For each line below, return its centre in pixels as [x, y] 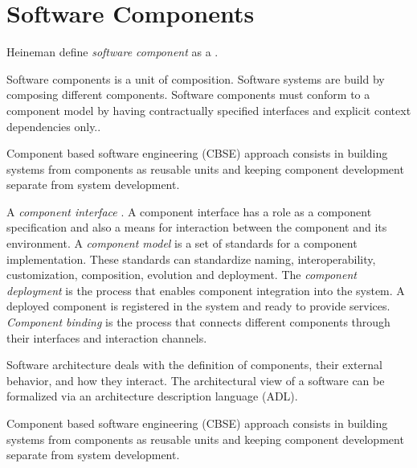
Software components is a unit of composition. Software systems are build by [196, 78]
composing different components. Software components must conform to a [188, 94]
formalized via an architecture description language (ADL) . [152, 396]
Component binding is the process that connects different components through [198, 322]
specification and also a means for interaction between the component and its [197, 227]
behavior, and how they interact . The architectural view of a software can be [196, 380]
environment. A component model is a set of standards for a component [182, 243]
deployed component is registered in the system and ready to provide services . [198, 306]
